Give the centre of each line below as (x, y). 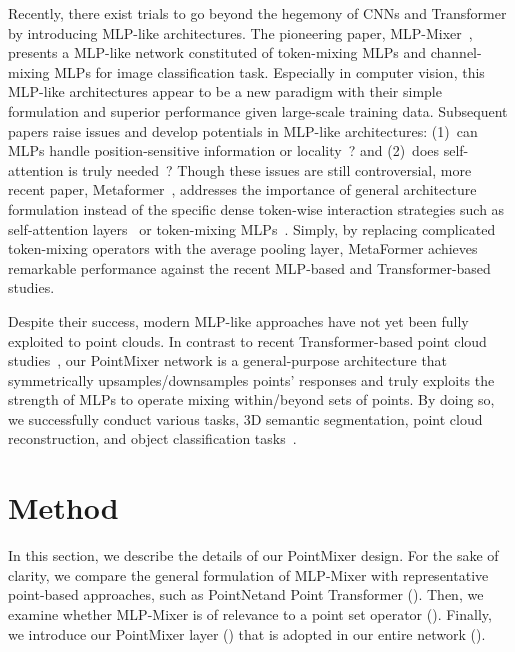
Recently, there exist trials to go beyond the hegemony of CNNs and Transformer (257, 13)
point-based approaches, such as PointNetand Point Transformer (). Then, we (246, 594)
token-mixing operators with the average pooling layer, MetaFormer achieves (243, 248)
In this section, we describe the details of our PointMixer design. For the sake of (253, 555)
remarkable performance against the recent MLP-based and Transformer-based (249, 267)
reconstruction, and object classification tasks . (152, 438)
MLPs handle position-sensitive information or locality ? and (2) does (224, 150)
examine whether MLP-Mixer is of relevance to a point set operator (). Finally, (250, 613)
